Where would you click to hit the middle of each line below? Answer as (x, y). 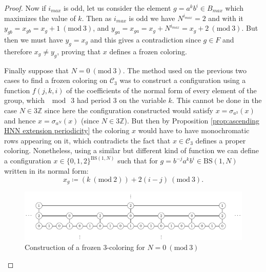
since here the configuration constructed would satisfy (129, 110)
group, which (25, 100)
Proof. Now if (25, 8)
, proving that (79, 51)
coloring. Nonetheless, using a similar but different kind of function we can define (132, 150)
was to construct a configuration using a (183, 80)
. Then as (97, 18)
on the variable (142, 100)
